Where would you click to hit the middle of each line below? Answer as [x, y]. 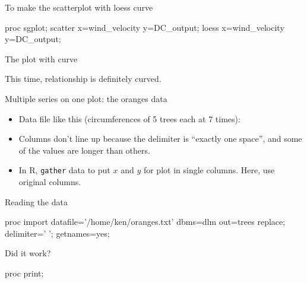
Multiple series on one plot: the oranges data [86, 98]
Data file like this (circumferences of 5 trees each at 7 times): [129, 118]
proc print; [24, 273]
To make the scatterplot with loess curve [79, 7]
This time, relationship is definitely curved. [83, 79]
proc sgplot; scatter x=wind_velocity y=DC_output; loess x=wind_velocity [145, 27]
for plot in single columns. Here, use [209, 170]
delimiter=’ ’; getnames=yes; [57, 233]
